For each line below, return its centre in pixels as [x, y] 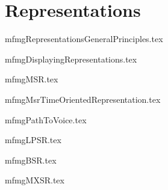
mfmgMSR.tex [32, 79]
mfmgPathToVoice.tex [46, 119]
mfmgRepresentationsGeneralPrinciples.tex [84, 39]
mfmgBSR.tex [31, 160]
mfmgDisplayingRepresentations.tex [71, 59]
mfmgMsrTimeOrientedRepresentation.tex [83, 99]
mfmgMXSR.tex [35, 180]
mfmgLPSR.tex [33, 140]
